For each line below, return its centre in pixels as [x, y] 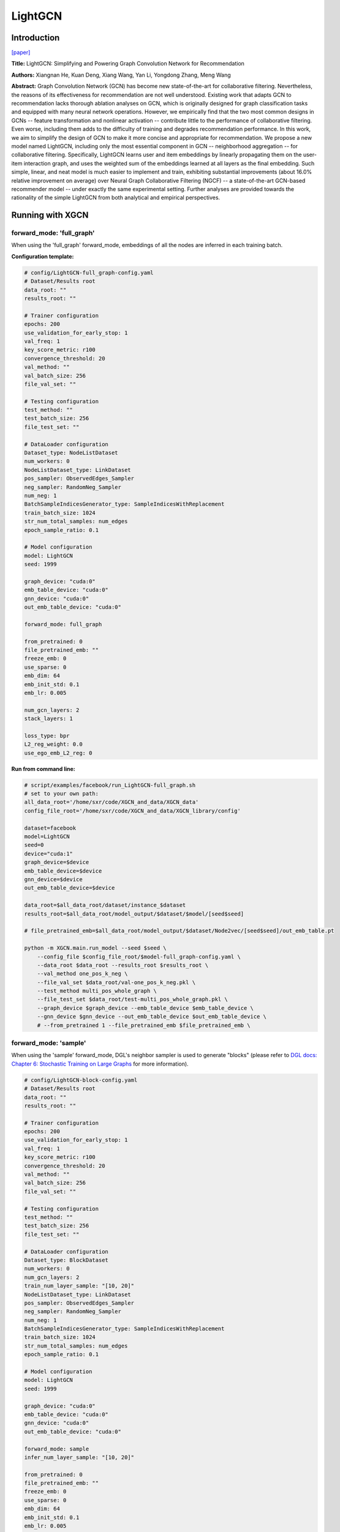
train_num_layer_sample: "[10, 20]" [79, 1286]
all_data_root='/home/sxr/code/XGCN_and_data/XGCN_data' [111, 802]
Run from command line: [43, 768]
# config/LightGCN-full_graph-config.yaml [89, 272]
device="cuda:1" [49, 854]
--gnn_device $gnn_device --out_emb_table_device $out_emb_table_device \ [152, 1017]
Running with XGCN [50, 215]
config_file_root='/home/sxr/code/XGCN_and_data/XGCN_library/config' [133, 811]
